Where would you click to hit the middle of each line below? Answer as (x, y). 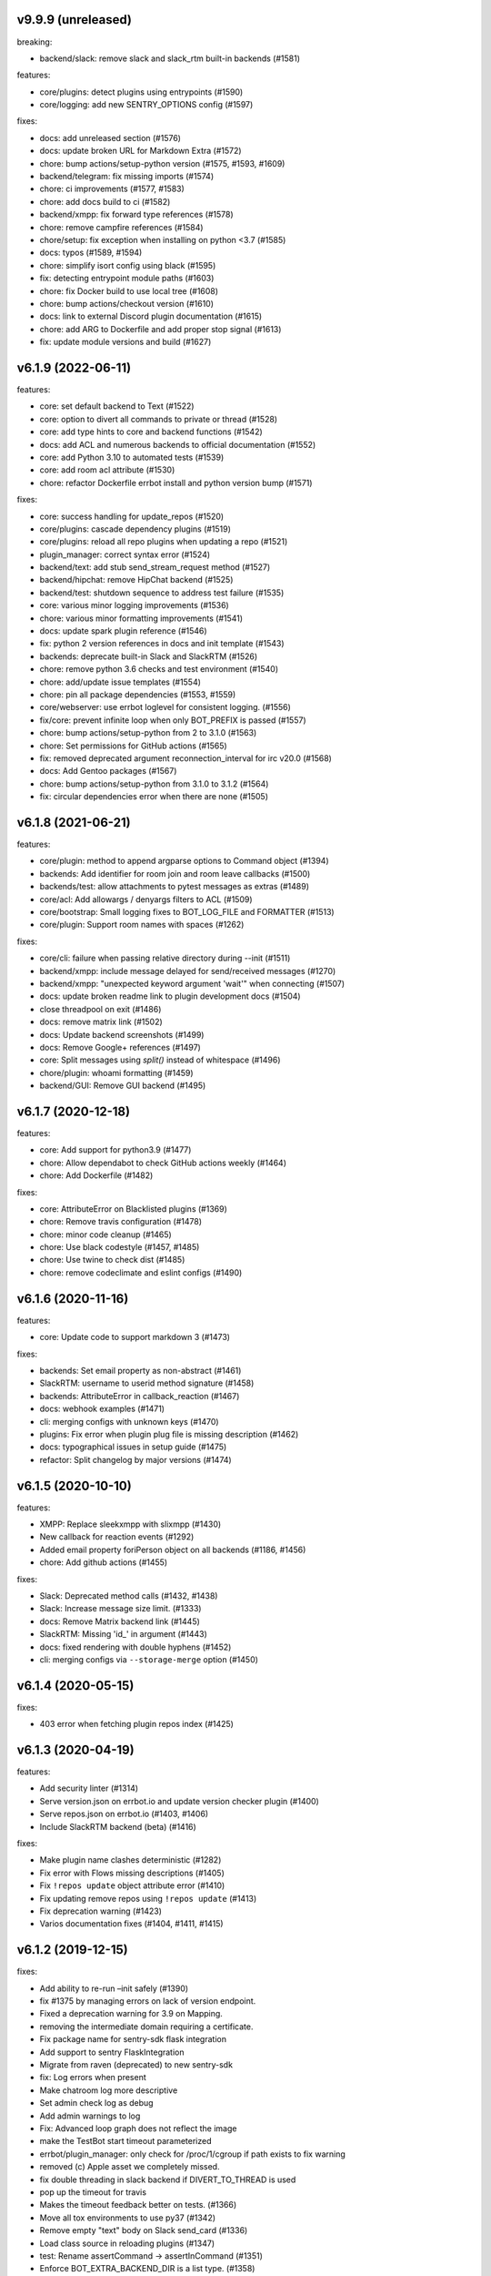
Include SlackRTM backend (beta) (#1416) (118, 1826)
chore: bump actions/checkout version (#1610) (126, 303)
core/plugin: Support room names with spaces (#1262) (142, 925)
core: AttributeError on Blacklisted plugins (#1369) (133, 1209)
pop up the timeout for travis (93, 2192)
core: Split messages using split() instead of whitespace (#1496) (160, 1060)
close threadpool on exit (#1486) (100, 1009)
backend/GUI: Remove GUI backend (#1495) (123, 1086)
